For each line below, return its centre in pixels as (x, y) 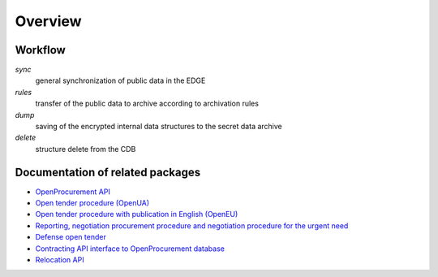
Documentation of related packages (108, 172)
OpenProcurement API (73, 192)
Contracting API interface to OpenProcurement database (130, 249)
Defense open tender (71, 237)
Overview (48, 21)
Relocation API (60, 260)
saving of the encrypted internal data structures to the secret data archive (159, 127)
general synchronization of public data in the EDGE (120, 80)
